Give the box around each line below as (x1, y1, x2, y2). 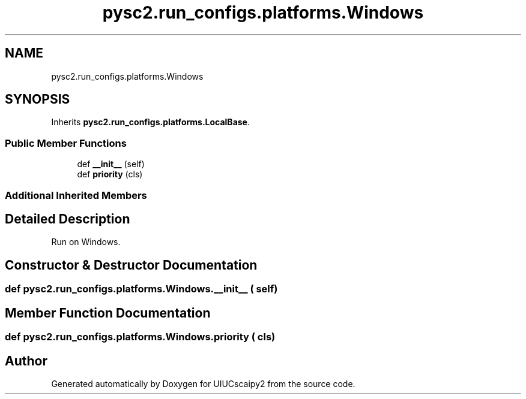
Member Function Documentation (5, 305, 211, 321)
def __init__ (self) (77, 159, 145, 170)
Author (5, 353, 47, 368)
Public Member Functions (5, 137, 127, 149)
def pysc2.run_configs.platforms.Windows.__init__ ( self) (5, 283, 278, 295)
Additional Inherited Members (5, 189, 147, 201)
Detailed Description (5, 211, 130, 226)
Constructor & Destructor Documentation (5, 257, 258, 273)
